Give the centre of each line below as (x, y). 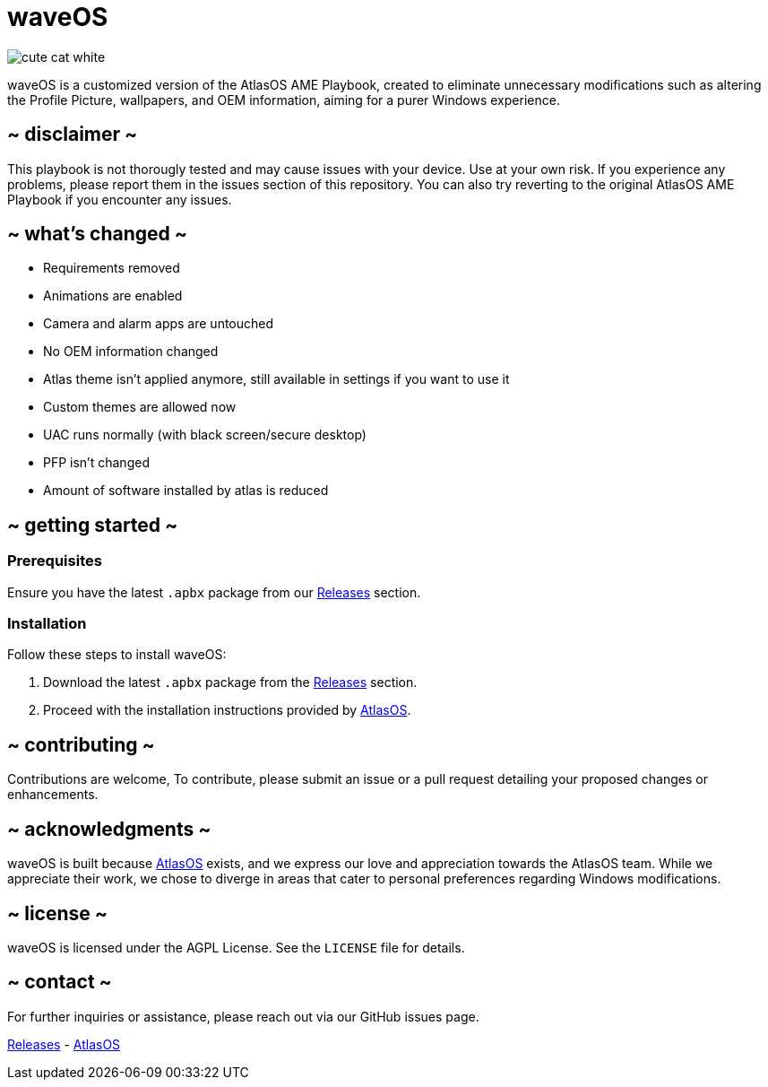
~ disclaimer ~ (73, 135)
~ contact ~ (60, 982)
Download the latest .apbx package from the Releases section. (230, 683)
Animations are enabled (113, 296)
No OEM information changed (131, 352)
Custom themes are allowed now (140, 407)
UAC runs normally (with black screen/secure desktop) (205, 435)
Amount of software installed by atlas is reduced (186, 491)
